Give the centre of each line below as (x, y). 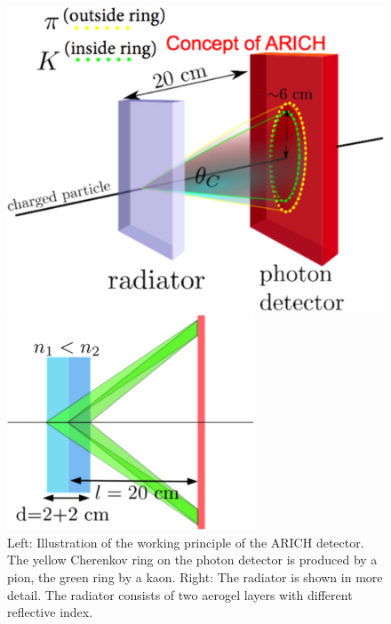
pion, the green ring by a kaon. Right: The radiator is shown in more (195, 576)
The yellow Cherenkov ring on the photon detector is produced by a (192, 560)
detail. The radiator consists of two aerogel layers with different (180, 594)
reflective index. (50, 612)
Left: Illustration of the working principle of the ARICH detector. (186, 542)
